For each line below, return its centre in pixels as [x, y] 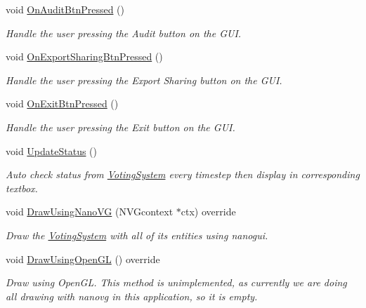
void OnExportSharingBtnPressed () [84, 56]
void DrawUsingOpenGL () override [83, 259]
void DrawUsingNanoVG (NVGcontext [90, 212]
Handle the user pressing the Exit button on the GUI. [120, 127]
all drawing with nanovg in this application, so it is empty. [132, 296]
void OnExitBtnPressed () [62, 103]
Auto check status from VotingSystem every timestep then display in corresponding [183, 174]
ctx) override [208, 212]
